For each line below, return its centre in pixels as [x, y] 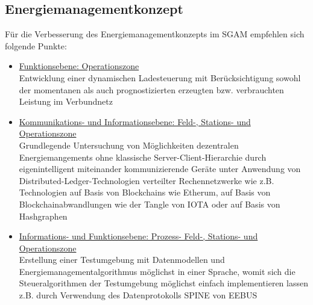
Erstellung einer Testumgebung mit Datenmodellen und [122, 260]
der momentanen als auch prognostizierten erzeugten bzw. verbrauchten [151, 89]
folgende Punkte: [36, 45]
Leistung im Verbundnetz [66, 101]
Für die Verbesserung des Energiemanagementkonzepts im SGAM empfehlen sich [155, 34]
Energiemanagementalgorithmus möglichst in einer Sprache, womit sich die [157, 271]
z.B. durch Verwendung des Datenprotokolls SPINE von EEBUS [138, 295]
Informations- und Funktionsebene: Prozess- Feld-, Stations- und [138, 236]
